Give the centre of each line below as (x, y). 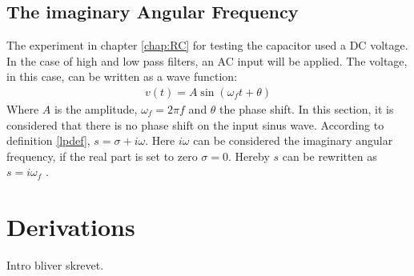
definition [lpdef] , (48, 140)
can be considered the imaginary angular (293, 140)
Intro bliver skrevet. (55, 265)
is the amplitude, (96, 109)
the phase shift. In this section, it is (307, 109)
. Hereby (249, 156)
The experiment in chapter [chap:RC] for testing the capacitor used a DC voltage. (207, 45)
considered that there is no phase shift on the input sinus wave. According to (195, 124)
